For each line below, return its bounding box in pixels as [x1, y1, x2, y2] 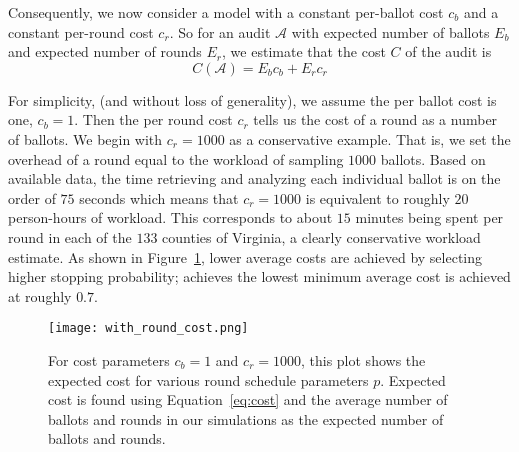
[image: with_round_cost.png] [48, 321, 249, 336]
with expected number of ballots [291, 21, 490, 42]
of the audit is [405, 41, 492, 62]
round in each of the [8, 226, 132, 247]
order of [8, 187, 56, 208]
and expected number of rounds [8, 41, 202, 62]
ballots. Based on [380, 148, 486, 169]
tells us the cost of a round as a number [253, 109, 498, 130]
